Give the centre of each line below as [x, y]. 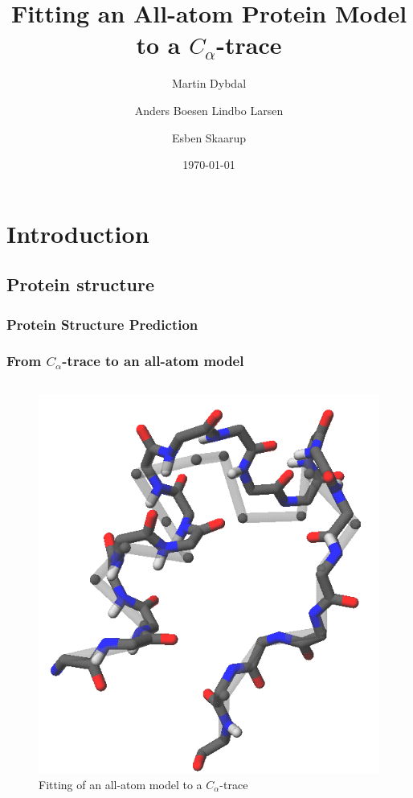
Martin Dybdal [209, 83]
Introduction [78, 233]
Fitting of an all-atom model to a [121, 784]
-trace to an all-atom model [153, 361]
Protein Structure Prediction [102, 324]
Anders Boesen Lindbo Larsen [209, 110]
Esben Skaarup [209, 137]
